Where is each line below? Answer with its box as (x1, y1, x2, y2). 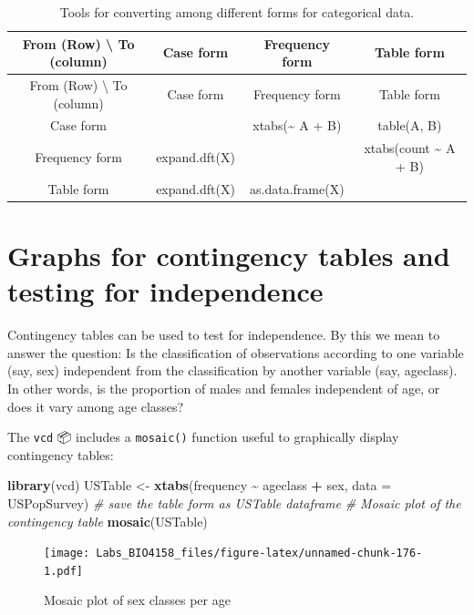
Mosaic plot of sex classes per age (44, 590, 231, 610)
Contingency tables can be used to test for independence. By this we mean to (7, 325, 440, 344)
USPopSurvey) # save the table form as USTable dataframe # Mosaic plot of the (7, 493, 461, 512)
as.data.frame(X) (250, 179, 345, 198)
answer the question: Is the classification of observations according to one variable (7, 343, 464, 362)
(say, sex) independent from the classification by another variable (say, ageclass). (7, 361, 458, 380)
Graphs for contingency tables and (7, 237, 450, 274)
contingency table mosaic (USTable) (7, 511, 208, 530)
